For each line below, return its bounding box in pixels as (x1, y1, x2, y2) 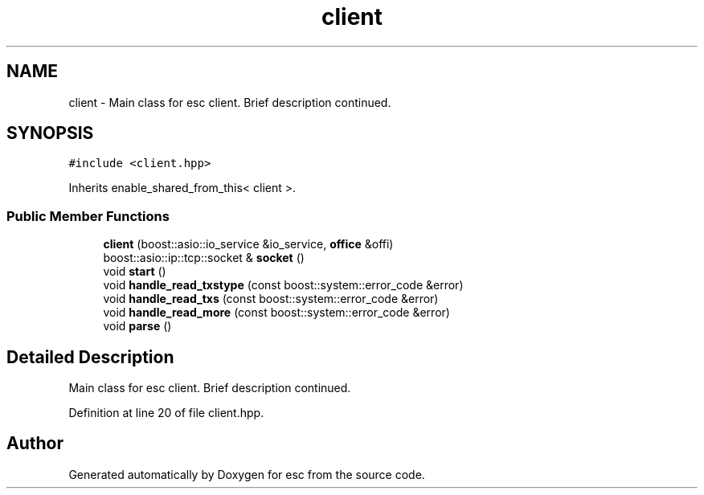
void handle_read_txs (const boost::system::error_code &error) (103, 292, 439, 306)
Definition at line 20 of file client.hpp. (68, 406, 264, 420)
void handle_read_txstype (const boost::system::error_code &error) (103, 278, 464, 292)
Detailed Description (6, 346, 174, 367)
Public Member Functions (6, 207, 170, 224)
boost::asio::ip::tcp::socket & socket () (103, 251, 305, 265)
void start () (103, 264, 166, 279)
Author (6, 433, 63, 454)
